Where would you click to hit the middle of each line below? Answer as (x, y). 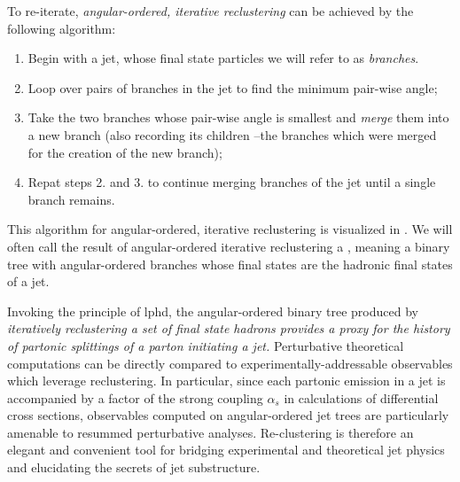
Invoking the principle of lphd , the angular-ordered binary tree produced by (213, 311)
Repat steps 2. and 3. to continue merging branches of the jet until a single (232, 182)
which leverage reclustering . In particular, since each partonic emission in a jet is (226, 381)
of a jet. (28, 281)
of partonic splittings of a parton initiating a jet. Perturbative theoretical (206, 345)
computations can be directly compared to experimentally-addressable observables (230, 363)
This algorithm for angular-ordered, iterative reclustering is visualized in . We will (230, 229)
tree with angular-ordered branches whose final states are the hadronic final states (230, 264)
